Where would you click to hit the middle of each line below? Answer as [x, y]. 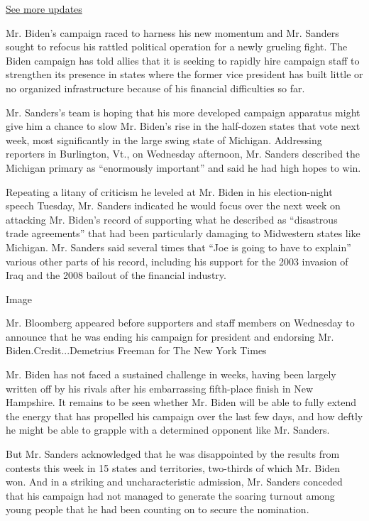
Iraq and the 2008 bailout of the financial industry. [116, 275]
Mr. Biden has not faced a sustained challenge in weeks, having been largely [171, 374]
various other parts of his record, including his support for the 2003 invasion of [177, 261]
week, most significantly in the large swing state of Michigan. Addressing [164, 139]
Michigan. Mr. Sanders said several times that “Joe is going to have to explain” [178, 247]
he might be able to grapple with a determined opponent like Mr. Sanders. [168, 430]
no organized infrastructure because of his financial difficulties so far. [155, 88]
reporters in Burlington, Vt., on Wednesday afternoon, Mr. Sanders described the [183, 154]
